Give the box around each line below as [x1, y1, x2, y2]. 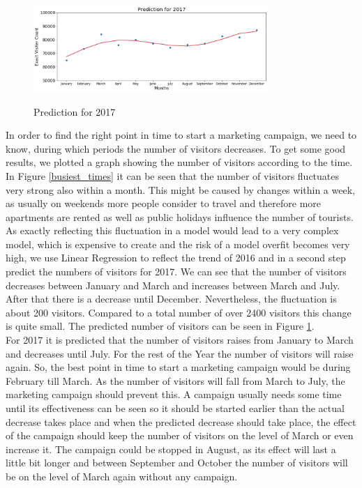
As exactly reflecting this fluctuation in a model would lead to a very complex [6, 223, 339, 238]
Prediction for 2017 [33, 104, 116, 119]
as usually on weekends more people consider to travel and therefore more [6, 196, 322, 211]
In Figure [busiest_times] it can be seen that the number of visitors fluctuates [6, 168, 340, 183]
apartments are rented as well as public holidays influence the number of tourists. [6, 209, 354, 224]
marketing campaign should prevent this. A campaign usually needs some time [6, 387, 342, 402]
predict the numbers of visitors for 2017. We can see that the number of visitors [6, 264, 347, 279]
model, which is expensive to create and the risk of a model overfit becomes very [6, 236, 350, 251]
